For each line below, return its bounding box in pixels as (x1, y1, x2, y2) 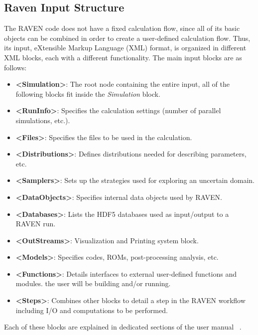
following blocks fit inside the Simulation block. (15, 88, 160, 99)
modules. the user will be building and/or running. (15, 278, 171, 289)
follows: (4, 62, 27, 72)
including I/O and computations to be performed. (15, 305, 168, 315)
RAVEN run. (15, 218, 56, 229)
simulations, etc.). (15, 115, 70, 125)
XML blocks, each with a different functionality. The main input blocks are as (4, 52, 242, 62)
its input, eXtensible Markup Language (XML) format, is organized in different (4, 42, 247, 53)
